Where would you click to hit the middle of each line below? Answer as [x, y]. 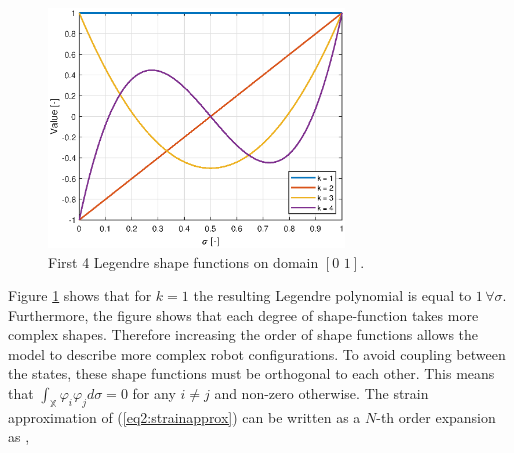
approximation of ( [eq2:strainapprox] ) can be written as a [184, 416]
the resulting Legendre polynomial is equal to [332, 295]
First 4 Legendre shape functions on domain [183, 261]
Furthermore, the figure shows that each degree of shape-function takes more [243, 314]
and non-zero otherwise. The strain [321, 393]
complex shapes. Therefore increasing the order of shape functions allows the [243, 334]
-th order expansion [436, 416]
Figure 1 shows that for [80, 295]
